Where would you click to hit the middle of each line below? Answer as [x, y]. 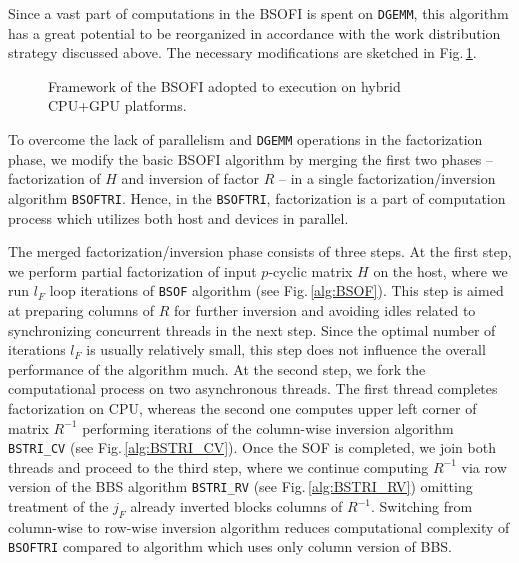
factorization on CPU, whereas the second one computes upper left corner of [242, 407]
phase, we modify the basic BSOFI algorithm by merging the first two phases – [251, 158]
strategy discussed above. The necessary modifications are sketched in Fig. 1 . [242, 52]
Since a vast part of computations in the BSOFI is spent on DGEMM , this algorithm [258, 13]
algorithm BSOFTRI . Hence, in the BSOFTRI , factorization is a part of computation [257, 197]
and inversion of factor [190, 178]
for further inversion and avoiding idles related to [324, 309]
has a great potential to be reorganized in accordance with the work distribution [254, 32]
